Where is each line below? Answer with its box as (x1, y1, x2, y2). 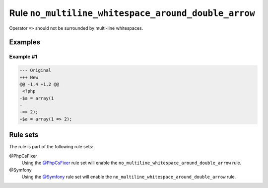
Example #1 (9, 53, 37, 60)
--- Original (19, 68, 52, 73)
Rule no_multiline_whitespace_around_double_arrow (9, 7, 255, 18)
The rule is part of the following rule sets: (9, 144, 94, 150)
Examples (9, 38, 41, 47)
